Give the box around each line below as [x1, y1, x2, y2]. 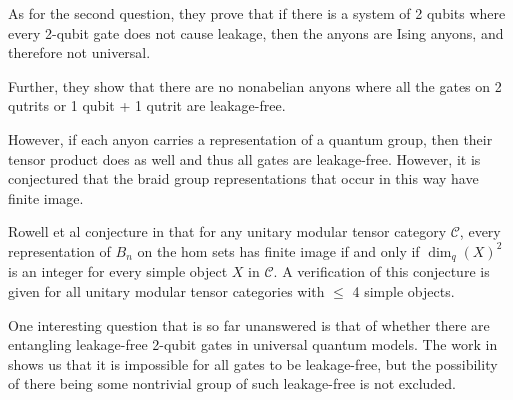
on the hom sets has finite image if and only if [137, 240, 420, 261]
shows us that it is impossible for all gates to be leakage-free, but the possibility [8, 353, 498, 374]
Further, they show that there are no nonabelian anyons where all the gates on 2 [8, 75, 502, 96]
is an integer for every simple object [8, 261, 228, 282]
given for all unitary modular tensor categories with [8, 280, 325, 301]
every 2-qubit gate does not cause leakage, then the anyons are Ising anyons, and [8, 22, 504, 43]
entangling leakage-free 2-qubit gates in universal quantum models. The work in [8, 334, 498, 355]
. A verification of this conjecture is [273, 261, 490, 282]
